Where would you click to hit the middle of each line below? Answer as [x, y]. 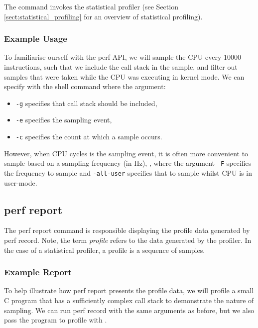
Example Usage [36, 39]
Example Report [38, 272]
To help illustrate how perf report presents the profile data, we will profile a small [129, 290]
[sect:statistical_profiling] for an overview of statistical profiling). [103, 16]
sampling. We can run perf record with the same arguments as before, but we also [129, 310]
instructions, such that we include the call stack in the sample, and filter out [121, 67]
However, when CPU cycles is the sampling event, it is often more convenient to [126, 153]
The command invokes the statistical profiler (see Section [91, 6]
